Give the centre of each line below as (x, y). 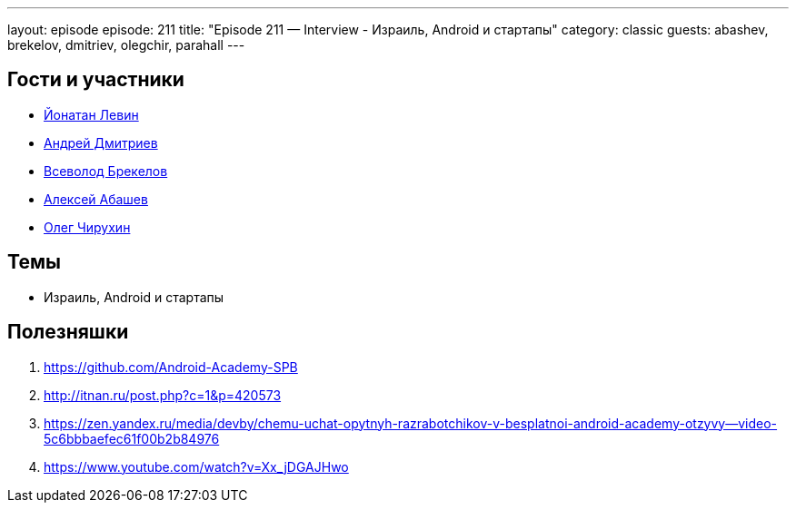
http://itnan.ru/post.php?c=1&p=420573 (163, 395)
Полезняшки (68, 332)
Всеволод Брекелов (106, 171)
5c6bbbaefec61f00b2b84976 (132, 438)
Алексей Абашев (96, 199)
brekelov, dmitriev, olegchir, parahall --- (126, 45)
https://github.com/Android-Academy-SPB (171, 367)
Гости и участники (96, 80)
